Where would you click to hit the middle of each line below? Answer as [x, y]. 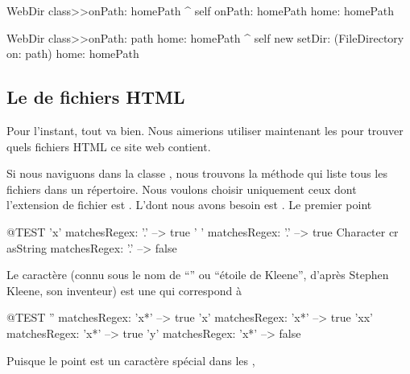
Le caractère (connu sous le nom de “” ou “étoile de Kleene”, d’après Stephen [198, 275]
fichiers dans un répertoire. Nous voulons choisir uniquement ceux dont [182, 189]
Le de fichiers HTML [96, 97]
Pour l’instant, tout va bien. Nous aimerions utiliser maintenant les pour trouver [205, 130]
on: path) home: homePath [73, 53]
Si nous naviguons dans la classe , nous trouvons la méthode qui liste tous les [197, 173]
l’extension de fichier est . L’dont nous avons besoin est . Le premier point [189, 205]
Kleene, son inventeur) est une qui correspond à [124, 290]
